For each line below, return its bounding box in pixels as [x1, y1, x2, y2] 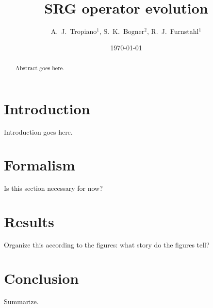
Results [4, 212, 54, 231]
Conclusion [4, 268, 79, 288]
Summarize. [4, 296, 39, 306]
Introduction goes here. [4, 126, 73, 137]
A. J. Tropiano [50, 26, 97, 36]
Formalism [4, 155, 75, 175]
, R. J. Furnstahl [147, 26, 199, 36]
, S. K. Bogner [99, 26, 145, 36]
